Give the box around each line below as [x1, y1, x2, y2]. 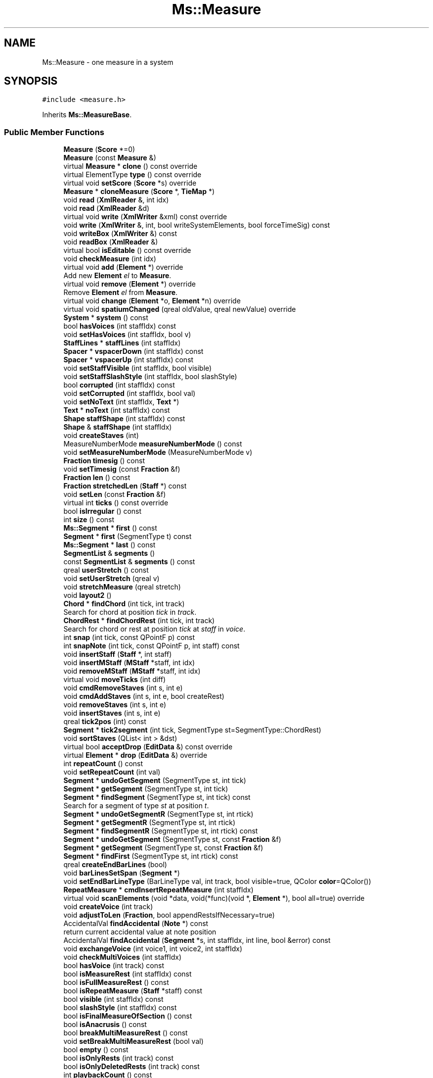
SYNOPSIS [4, 75, 58, 88]
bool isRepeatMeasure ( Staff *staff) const [63, 986, 203, 995]
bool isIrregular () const [63, 507, 142, 516]
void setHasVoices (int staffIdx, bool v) [63, 330, 191, 339]
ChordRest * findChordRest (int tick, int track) [63, 616, 215, 625]
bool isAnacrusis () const [63, 1020, 147, 1029]
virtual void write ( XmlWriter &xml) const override [63, 212, 227, 221]
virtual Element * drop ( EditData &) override [63, 751, 208, 760]
